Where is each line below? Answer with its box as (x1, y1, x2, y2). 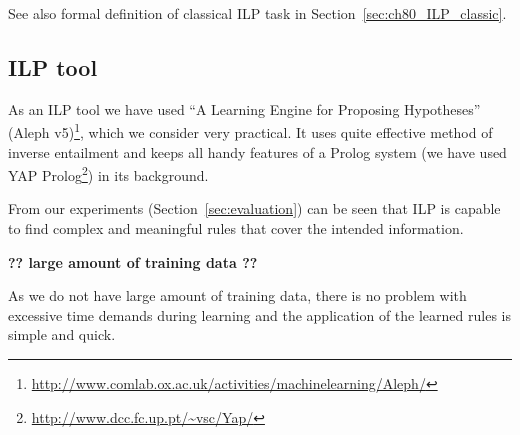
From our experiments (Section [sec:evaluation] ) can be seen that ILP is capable (8, 198, 501, 219)
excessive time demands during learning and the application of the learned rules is (8, 304, 511, 325)
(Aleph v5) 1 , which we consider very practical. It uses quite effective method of (8, 119, 493, 143)
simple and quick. (8, 324, 116, 345)
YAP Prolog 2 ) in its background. (8, 162, 209, 185)
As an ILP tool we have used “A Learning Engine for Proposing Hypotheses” (8, 98, 481, 119)
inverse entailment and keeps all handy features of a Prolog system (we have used (8, 141, 507, 162)
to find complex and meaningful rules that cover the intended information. (8, 218, 464, 239)
